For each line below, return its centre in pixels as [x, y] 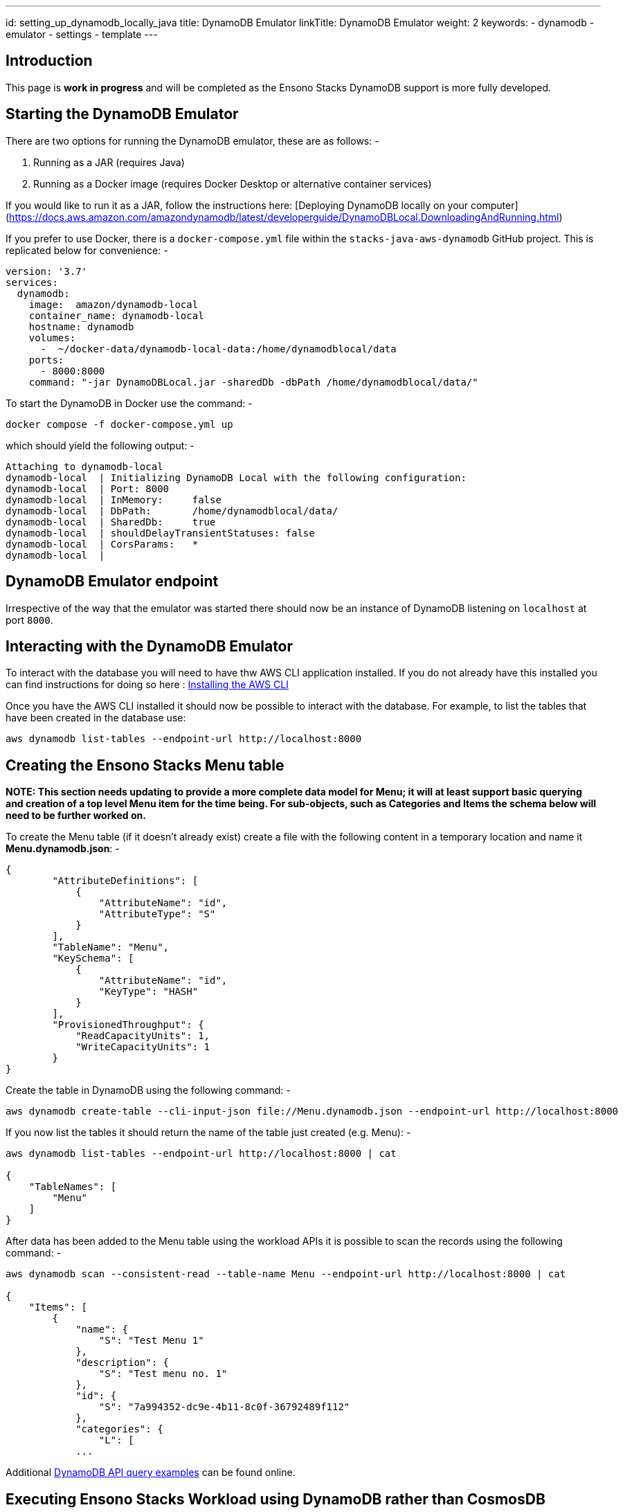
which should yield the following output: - [100, 445]
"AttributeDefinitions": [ [125, 881]
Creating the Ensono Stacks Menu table [145, 765]
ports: [46, 360]
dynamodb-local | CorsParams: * [102, 544]
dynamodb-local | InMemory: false [114, 499]
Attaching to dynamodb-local [84, 466]
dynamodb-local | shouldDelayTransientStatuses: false [160, 533]
